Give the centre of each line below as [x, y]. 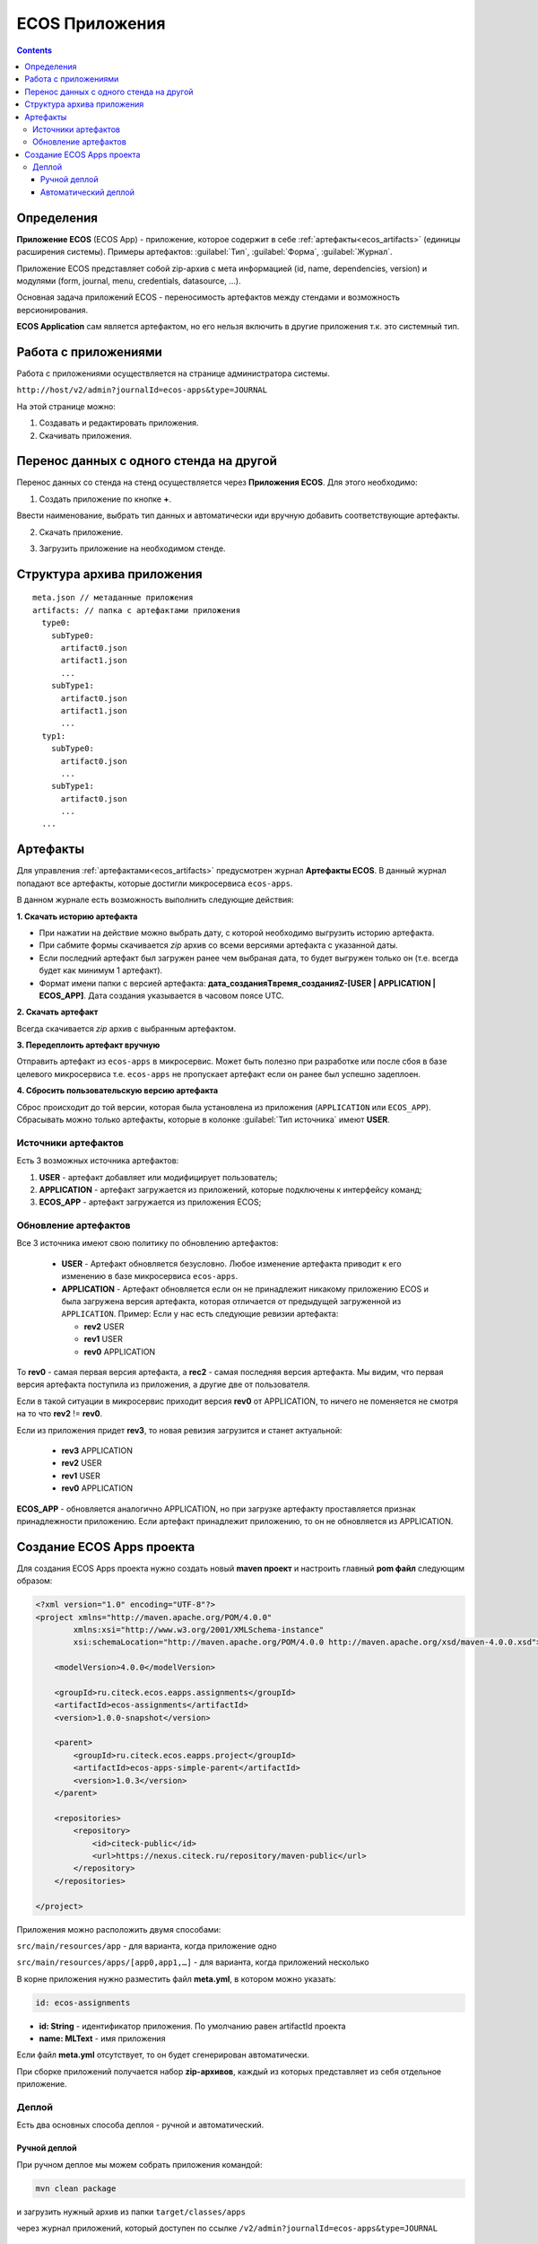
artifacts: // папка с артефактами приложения [137, 610]
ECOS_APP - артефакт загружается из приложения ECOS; [150, 1202]
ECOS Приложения [91, 23]
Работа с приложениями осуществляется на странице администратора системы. [174, 373]
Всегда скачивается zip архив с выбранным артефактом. [126, 1029]
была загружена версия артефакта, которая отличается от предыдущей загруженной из [231, 1302]
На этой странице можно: [66, 406]
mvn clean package [76, 2188]
